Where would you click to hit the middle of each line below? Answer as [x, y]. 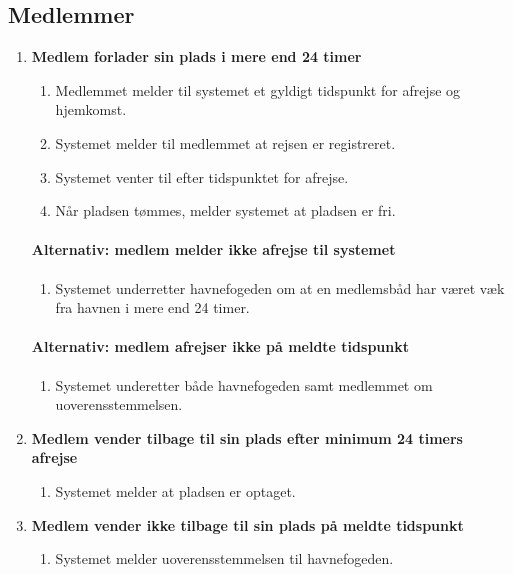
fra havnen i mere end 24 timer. [152, 307]
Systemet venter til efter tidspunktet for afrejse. [202, 176]
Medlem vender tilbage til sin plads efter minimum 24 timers [247, 437]
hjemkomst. [91, 109]
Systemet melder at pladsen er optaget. [175, 490]
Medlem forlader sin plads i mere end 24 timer [196, 56]
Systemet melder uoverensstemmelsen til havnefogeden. [224, 558]
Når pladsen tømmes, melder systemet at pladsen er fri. [225, 210]
